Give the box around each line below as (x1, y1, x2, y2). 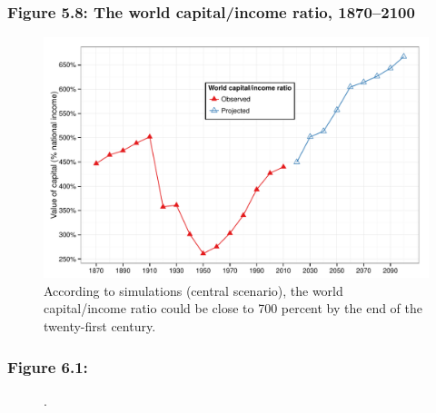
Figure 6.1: (7, 355, 88, 378)
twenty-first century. (44, 317, 156, 335)
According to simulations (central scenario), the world (44, 280, 343, 300)
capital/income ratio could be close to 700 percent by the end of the (44, 299, 423, 318)
